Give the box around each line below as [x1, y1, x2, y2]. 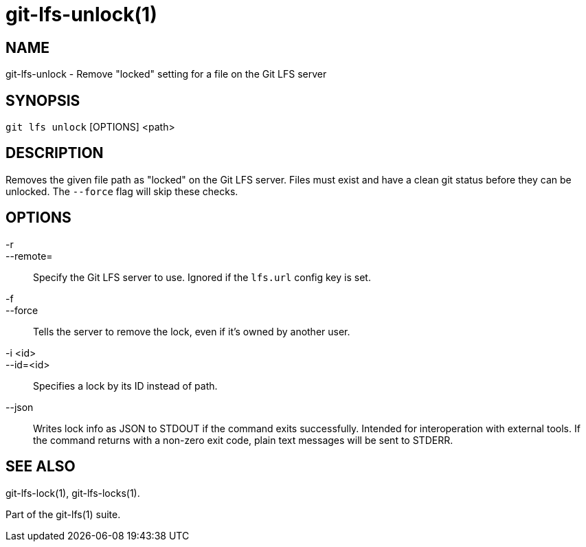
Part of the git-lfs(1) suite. [5, 508, 121, 520]
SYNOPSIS [5, 91, 80, 109]
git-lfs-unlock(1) [5, 3, 157, 26]
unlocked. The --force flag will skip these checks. [5, 185, 238, 197]
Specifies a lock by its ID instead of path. [33, 379, 218, 392]
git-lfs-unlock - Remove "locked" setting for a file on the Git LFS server [5, 68, 327, 80]
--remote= [5, 249, 53, 262]
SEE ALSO [5, 458, 76, 476]
